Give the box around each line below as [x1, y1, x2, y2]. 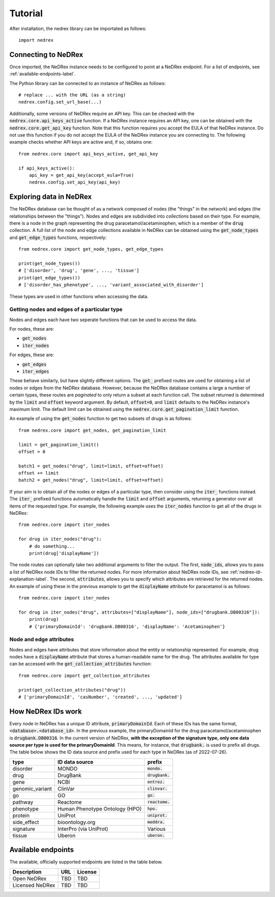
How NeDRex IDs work [9, 707, 82, 716]
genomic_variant [12, 785, 52, 792]
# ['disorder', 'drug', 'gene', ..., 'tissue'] [18, 268, 140, 274]
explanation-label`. [9, 576, 49, 582]
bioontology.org [58, 819, 96, 826]
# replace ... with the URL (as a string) [18, 92, 126, 98]
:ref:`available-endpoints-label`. [9, 71, 76, 77]
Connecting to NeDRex [9, 50, 84, 59]
